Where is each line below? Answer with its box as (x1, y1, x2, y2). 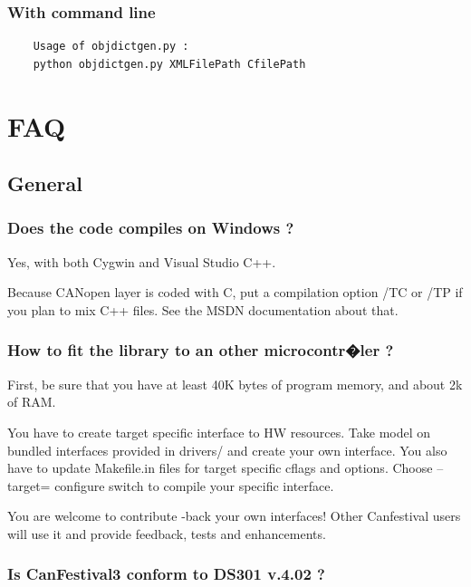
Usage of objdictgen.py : (33, 40, 189, 53)
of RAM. (7, 392, 56, 411)
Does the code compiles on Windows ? (7, 217, 294, 239)
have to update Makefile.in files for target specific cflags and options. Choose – (7, 458, 444, 477)
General (7, 169, 82, 197)
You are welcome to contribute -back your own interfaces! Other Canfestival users (7, 506, 461, 525)
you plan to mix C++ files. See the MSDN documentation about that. (7, 300, 399, 319)
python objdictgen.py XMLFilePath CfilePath (33, 57, 306, 71)
